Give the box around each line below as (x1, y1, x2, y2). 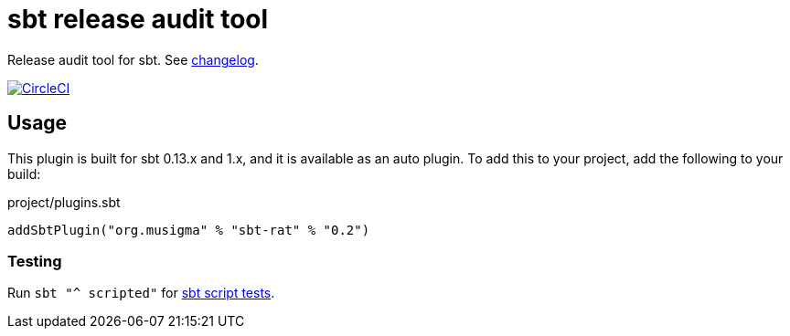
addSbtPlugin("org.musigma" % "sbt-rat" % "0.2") (7, 222, 370, 237)
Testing (7, 251, 62, 270)
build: (7, 165, 41, 182)
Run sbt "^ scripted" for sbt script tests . (7, 285, 275, 301)
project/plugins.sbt (7, 194, 121, 210)
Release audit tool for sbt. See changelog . (7, 51, 259, 68)
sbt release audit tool (7, 4, 269, 35)
